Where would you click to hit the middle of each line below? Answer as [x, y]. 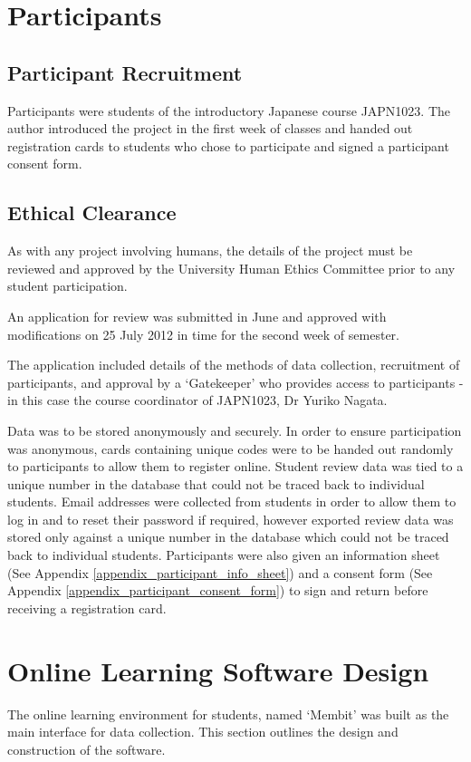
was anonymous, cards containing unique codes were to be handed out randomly [231, 448]
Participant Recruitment [125, 72]
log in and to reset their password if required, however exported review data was [231, 519]
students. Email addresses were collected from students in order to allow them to [232, 502]
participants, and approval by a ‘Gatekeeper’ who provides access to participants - [235, 382]
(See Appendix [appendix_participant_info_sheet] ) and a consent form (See [220, 572]
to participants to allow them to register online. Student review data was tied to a [235, 466]
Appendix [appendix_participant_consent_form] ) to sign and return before [218, 590]
